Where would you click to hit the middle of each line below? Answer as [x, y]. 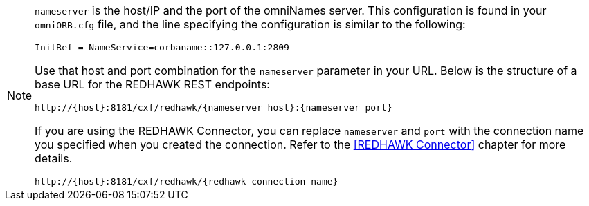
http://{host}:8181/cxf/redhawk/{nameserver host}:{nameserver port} [214, 107]
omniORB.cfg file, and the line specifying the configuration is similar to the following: [250, 24]
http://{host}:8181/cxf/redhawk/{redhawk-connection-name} [187, 181]
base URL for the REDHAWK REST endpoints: [152, 84]
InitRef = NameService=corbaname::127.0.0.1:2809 [162, 47]
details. [54, 158]
